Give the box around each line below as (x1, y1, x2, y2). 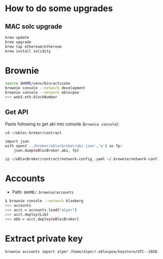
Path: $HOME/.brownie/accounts (12, 189, 74, 195)
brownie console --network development (5, 86, 86, 90)
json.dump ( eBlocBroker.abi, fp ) (14, 148, 79, 153)
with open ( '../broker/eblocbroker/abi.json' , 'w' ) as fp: (5, 143, 123, 148)
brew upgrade (5, 39, 32, 44)
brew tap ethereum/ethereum (5, 44, 62, 49)
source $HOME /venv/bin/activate (5, 81, 70, 86)
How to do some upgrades (5, 3, 113, 14)
